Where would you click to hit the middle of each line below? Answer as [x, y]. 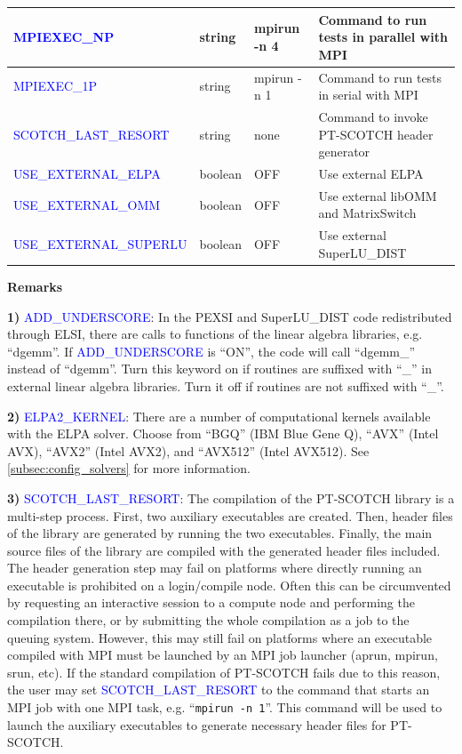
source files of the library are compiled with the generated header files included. [224, 550]
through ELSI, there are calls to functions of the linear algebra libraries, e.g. [215, 334]
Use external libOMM [378, 195]
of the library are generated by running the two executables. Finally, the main [220, 533]
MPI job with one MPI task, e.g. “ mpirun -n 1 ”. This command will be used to [225, 707]
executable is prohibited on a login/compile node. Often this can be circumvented [229, 585]
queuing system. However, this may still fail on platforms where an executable [220, 637]
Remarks [35, 286]
